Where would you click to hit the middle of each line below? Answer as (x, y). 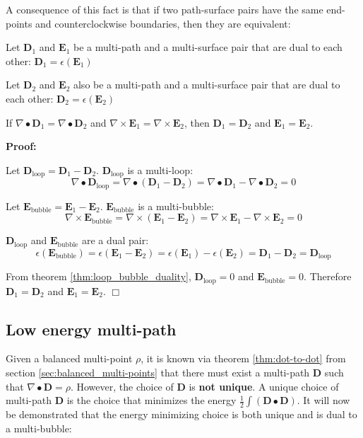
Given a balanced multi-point (69, 358)
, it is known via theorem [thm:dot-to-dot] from (243, 358)
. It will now (323, 400)
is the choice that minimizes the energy (151, 400)
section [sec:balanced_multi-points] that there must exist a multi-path (158, 372)
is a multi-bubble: (176, 206)
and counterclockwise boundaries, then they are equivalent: (163, 23)
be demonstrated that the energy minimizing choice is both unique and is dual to (181, 414)
